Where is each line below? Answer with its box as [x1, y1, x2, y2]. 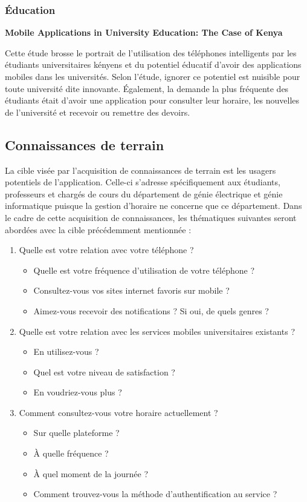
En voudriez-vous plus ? [33, 386, 122, 398]
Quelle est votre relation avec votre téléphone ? [19, 243, 194, 256]
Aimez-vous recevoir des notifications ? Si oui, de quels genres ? [33, 304, 269, 317]
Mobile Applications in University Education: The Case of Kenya [5, 26, 283, 39]
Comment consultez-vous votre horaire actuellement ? [19, 406, 218, 418]
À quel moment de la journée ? [33, 467, 148, 480]
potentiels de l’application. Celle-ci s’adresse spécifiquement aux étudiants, [5, 176, 280, 188]
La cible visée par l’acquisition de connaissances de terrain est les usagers [5, 163, 276, 176]
